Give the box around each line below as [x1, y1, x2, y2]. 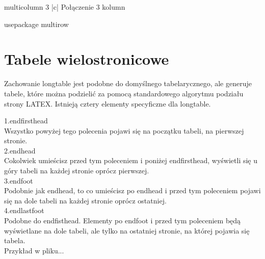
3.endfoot [4, 175, 33, 186]
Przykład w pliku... [4, 245, 64, 255]
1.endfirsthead [4, 115, 48, 126]
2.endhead [4, 145, 36, 156]
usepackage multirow [4, 18, 69, 29]
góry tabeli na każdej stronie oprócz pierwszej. [4, 165, 149, 176]
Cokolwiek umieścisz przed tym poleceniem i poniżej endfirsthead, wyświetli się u [4, 155, 258, 166]
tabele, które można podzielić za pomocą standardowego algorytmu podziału [4, 88, 244, 98]
